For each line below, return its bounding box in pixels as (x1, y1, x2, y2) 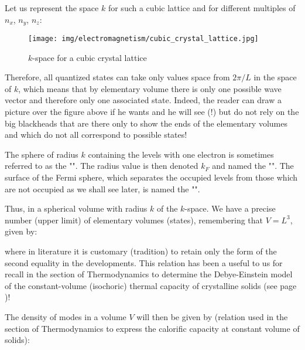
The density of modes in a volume (5, 310, 126, 322)
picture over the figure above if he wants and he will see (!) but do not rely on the (5, 106, 299, 118)
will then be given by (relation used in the (136, 310, 288, 322)
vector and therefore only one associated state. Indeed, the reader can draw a (5, 94, 282, 106)
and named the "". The (212, 159, 294, 172)
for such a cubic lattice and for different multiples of (108, 2, 296, 13)
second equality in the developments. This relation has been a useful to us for (5, 256, 283, 269)
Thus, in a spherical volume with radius (5, 202, 148, 215)
